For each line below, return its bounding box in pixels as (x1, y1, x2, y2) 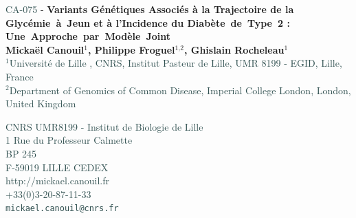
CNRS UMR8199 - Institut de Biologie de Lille (5, 119, 203, 133)
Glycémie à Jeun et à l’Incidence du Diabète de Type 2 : (5, 15, 290, 30)
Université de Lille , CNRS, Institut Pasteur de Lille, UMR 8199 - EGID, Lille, (9, 56, 342, 70)
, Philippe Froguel (88, 42, 175, 56)
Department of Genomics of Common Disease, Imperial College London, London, (9, 83, 351, 97)
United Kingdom (5, 96, 76, 111)
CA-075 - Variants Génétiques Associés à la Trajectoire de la (5, 2, 294, 16)
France (5, 69, 34, 83)
